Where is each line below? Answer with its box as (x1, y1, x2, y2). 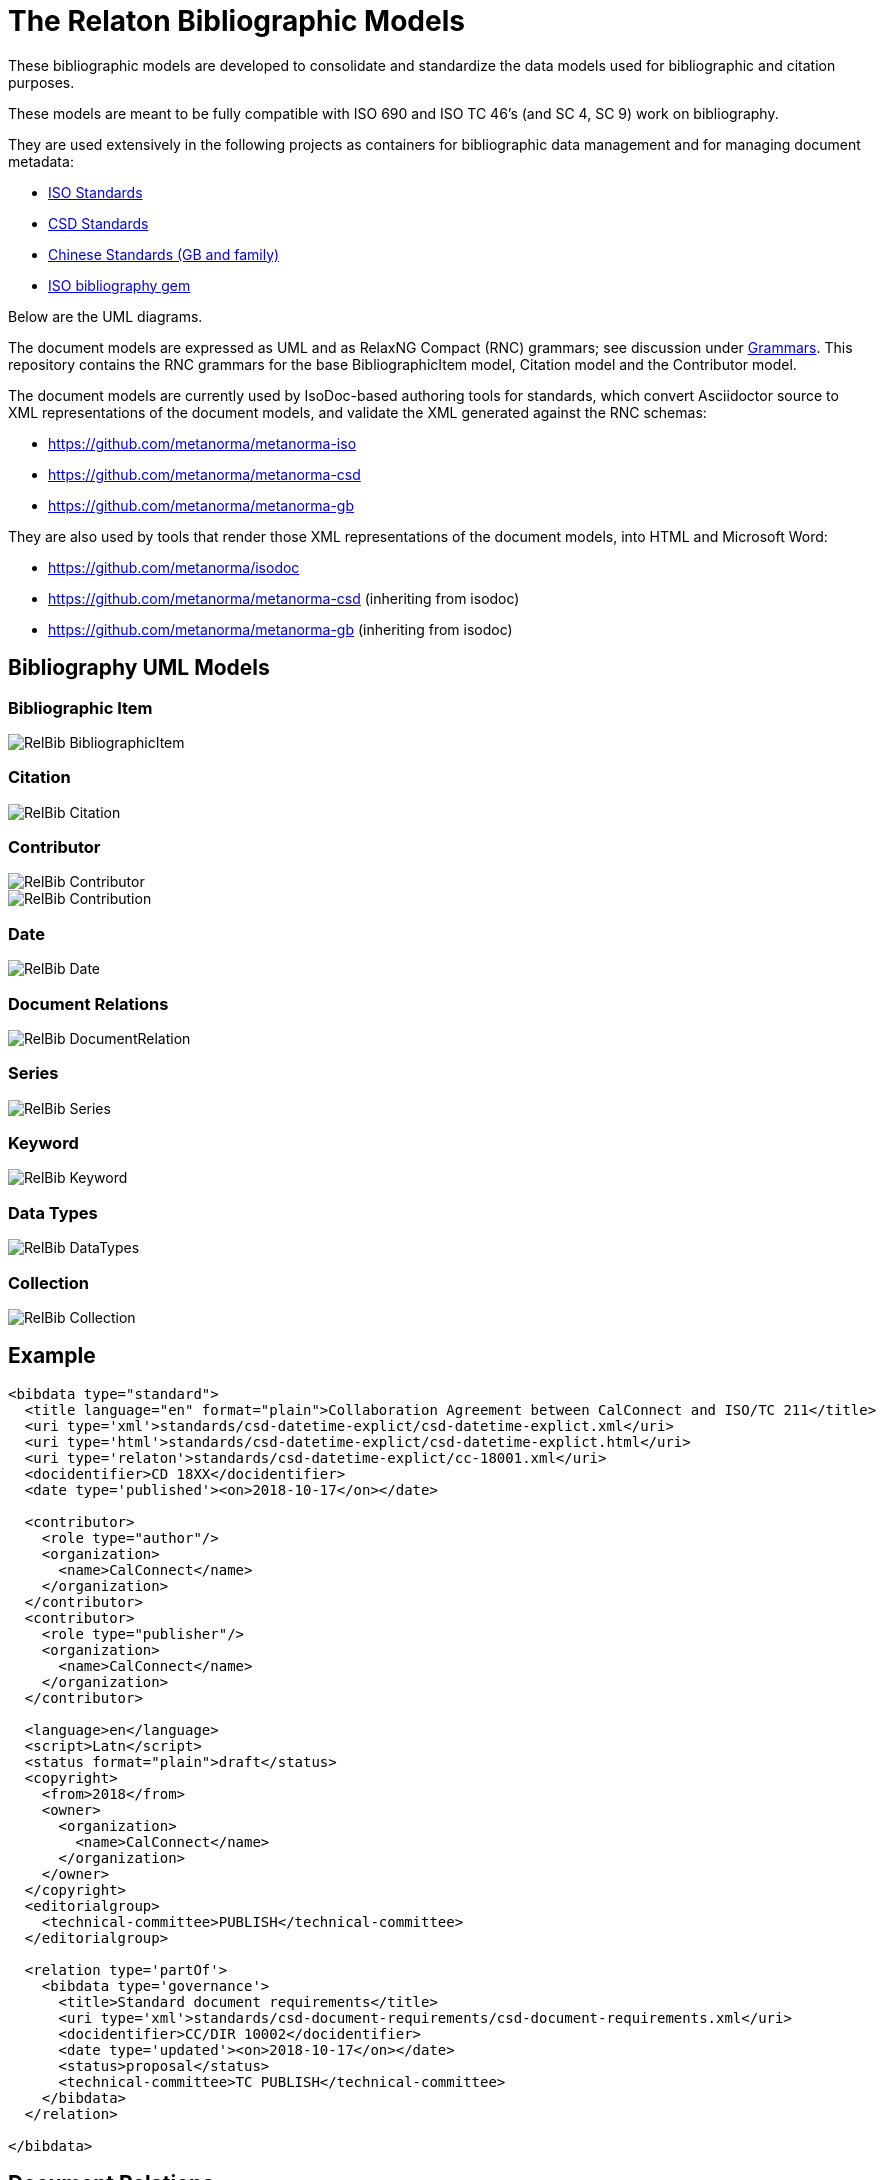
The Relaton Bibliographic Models (8, 4, 465, 38)
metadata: (8, 152, 74, 170)
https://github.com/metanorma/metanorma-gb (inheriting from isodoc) (48, 620, 513, 638)
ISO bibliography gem (48, 276, 191, 294)
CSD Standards (48, 214, 149, 232)
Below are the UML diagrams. (8, 307, 203, 325)
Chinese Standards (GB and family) (48, 245, 280, 263)
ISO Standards (48, 183, 143, 201)
